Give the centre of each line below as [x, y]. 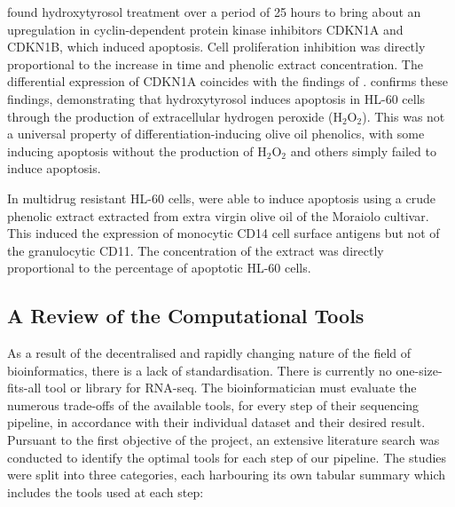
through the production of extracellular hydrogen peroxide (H [175, 116]
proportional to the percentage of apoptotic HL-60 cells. [159, 268]
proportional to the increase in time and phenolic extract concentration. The [215, 63]
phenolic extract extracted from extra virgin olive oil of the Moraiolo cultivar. [218, 215]
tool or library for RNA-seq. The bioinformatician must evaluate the [231, 388]
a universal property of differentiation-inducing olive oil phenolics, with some [216, 134]
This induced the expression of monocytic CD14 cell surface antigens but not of [224, 233]
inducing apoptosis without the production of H [137, 151]
